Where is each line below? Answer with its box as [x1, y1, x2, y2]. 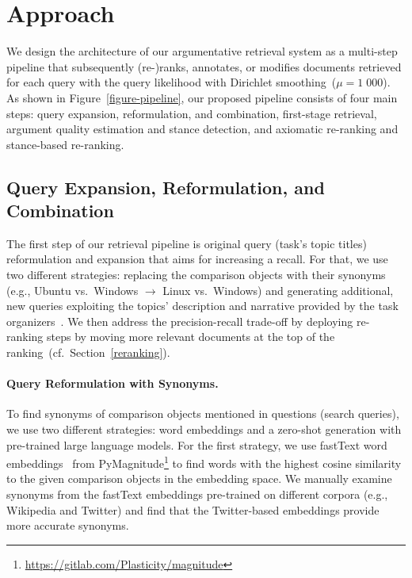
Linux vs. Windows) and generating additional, [162, 281, 394, 298]
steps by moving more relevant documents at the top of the [47, 328, 335, 345]
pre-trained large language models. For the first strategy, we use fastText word [6, 436, 387, 453]
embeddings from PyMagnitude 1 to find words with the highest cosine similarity [6, 453, 402, 471]
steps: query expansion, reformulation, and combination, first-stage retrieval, [6, 105, 377, 121]
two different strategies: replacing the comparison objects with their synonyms [6, 266, 386, 283]
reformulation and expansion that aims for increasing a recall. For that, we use [6, 251, 388, 267]
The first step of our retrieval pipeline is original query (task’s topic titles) [6, 235, 367, 251]
